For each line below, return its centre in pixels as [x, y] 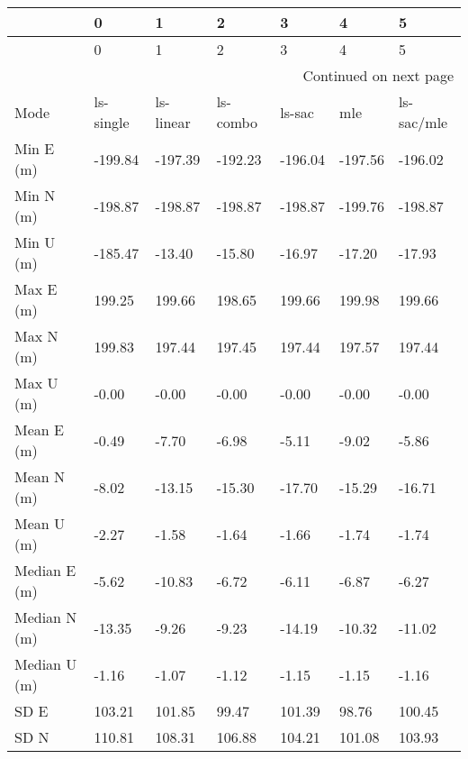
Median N [46, 617]
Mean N [40, 476]
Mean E [39, 430]
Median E [45, 570]
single [112, 122]
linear [173, 122]
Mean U [40, 523]
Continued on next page [378, 75]
